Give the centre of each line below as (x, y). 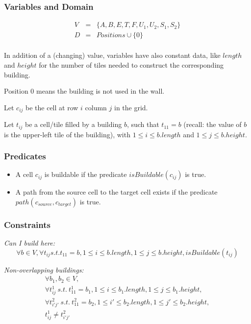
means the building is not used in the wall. (100, 91)
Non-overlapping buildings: (44, 269)
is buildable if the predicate (86, 174)
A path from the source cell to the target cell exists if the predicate (116, 192)
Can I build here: (30, 243)
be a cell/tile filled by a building (74, 124)
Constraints (27, 224)
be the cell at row (52, 107)
